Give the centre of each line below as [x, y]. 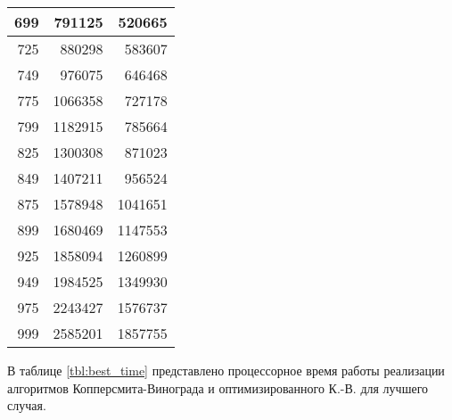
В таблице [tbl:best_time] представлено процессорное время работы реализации [226, 370]
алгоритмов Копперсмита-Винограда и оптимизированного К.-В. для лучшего [218, 387]
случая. [27, 405]
